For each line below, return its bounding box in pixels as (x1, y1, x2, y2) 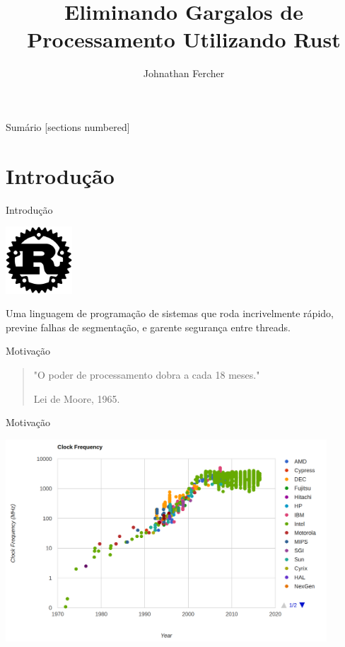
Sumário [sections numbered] (6, 119, 130, 134)
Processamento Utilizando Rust (27, 25, 341, 54)
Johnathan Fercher (143, 66, 225, 81)
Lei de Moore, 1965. (33, 391, 120, 406)
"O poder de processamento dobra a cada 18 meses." (33, 367, 260, 382)
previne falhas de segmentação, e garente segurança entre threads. (6, 319, 291, 334)
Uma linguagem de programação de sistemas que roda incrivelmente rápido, (6, 306, 334, 321)
